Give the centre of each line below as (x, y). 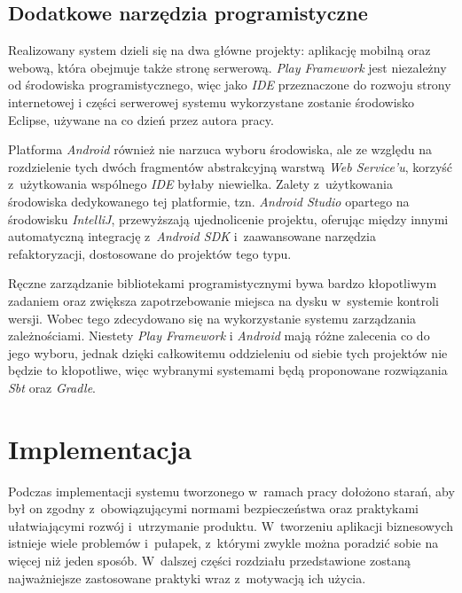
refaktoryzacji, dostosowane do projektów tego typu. (150, 253)
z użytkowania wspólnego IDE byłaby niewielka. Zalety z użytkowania (200, 184)
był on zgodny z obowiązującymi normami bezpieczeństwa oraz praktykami (213, 508)
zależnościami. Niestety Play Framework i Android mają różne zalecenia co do (219, 336)
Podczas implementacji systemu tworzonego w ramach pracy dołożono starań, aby (231, 491)
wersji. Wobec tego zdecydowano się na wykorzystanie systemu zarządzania (212, 318)
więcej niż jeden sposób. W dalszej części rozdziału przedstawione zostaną (209, 560)
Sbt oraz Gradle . (52, 387)
